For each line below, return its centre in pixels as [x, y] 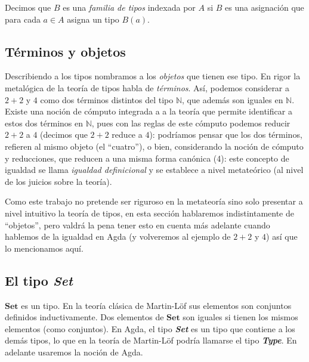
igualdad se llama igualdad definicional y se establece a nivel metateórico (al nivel [154, 170]
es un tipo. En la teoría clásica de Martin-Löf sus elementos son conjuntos [156, 305]
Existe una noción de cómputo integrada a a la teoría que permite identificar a [149, 111]
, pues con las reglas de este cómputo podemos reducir [191, 123]
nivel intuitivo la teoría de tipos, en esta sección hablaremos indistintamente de [150, 213]
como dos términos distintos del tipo [107, 99]
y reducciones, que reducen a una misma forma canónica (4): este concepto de [147, 158]
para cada [23, 19]
